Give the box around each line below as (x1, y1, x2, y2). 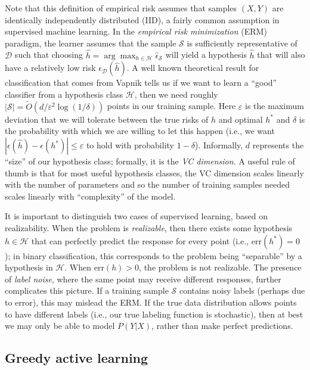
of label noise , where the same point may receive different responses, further (5, 272, 281, 285)
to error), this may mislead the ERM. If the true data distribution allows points (5, 296, 297, 308)
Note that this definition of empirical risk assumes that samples (5, 2, 237, 14)
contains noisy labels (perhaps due (179, 284, 305, 297)
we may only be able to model (5, 319, 115, 332)
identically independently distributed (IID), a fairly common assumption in (5, 13, 280, 26)
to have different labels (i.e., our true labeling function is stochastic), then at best (5, 307, 303, 320)
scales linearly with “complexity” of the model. (5, 189, 176, 202)
